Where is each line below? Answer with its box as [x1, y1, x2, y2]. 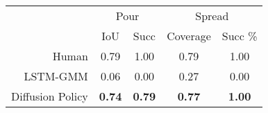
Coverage [167, 28, 211, 44]
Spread [195, 8, 229, 24]
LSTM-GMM [24, 68, 88, 84]
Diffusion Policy [11, 88, 88, 104]
